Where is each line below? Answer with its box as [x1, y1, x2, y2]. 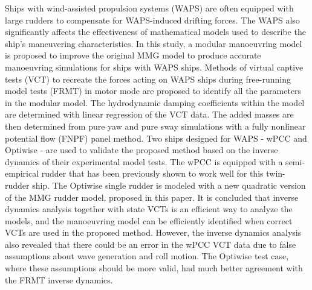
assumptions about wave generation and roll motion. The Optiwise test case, [5, 250, 289, 262]
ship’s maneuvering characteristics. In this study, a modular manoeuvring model [5, 37, 302, 49]
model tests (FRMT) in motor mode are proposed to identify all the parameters [5, 84, 302, 97]
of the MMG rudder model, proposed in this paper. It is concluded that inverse [5, 191, 299, 203]
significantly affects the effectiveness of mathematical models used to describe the [5, 25, 306, 38]
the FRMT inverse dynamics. [5, 273, 113, 286]
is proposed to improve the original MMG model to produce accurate [5, 49, 261, 61]
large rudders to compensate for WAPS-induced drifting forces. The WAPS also [5, 13, 300, 26]
